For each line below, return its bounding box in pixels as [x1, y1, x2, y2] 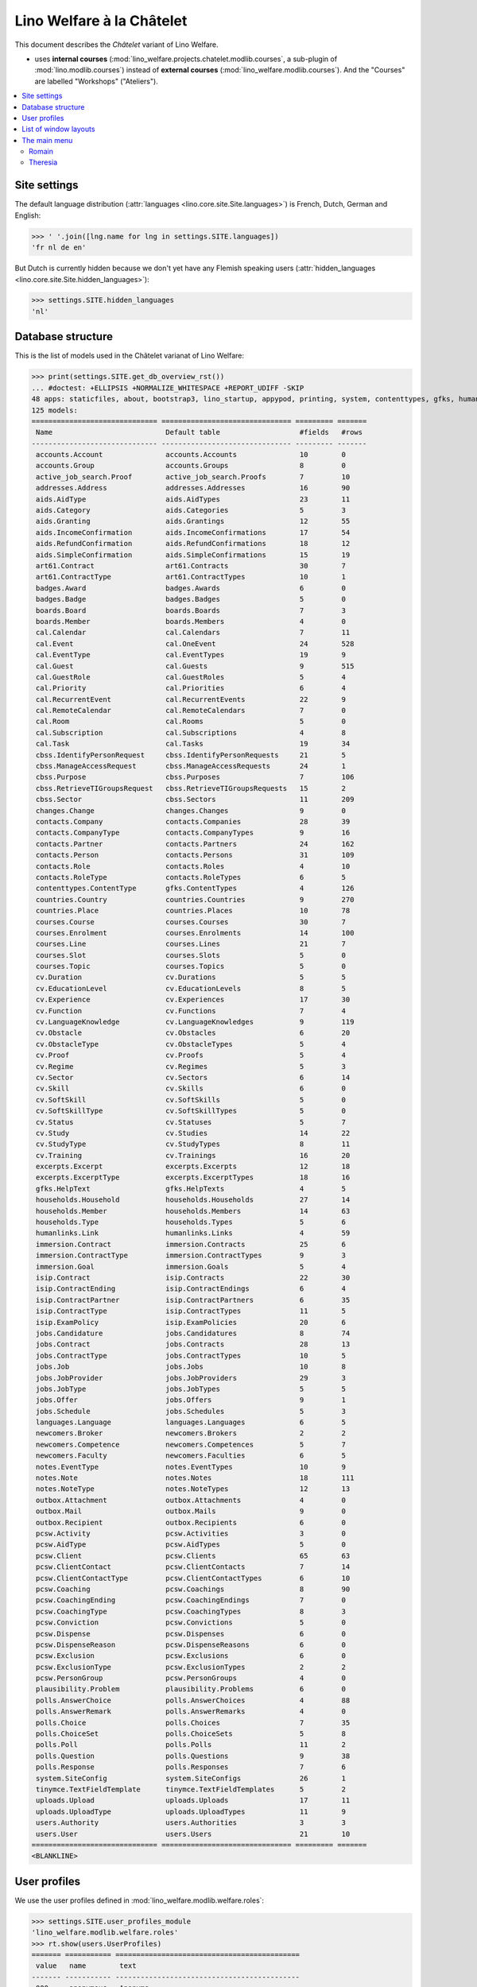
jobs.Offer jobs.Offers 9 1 [36, 1396, 346, 1404]
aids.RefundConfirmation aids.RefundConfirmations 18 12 [36, 539, 351, 548]
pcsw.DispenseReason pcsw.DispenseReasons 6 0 [36, 1640, 346, 1649]
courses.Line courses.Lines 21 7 [36, 939, 346, 949]
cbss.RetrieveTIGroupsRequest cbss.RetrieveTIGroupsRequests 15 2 [36, 784, 346, 792]
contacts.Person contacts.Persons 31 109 [36, 850, 355, 860]
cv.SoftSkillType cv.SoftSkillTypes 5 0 [36, 1106, 346, 1116]
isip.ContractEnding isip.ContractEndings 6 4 [36, 1284, 346, 1293]
